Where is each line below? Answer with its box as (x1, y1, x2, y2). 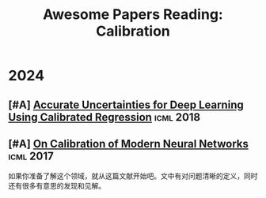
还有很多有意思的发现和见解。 (8, 181, 105, 191)
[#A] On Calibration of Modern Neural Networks (8, 136, 249, 151)
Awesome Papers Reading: (43, 6, 223, 24)
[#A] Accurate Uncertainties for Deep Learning (8, 98, 244, 111)
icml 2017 (8, 149, 54, 163)
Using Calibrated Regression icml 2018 (8, 110, 201, 124)
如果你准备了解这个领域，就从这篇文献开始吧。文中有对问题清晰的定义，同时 (8, 171, 258, 181)
